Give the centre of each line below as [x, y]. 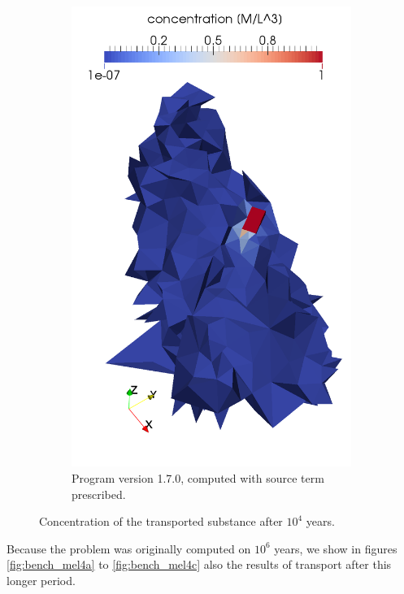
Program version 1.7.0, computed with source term [198, 477]
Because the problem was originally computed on [129, 548]
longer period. [41, 580]
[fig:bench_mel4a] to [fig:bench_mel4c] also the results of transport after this [199, 564]
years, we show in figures [336, 548]
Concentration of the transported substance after [161, 521]
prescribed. [99, 494]
